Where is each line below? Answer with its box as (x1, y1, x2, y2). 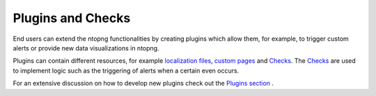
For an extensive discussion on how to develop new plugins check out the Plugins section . (13, 79, 274, 88)
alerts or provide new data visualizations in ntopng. (13, 44, 159, 52)
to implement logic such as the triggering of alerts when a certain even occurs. (13, 66, 240, 75)
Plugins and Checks (13, 10, 131, 26)
